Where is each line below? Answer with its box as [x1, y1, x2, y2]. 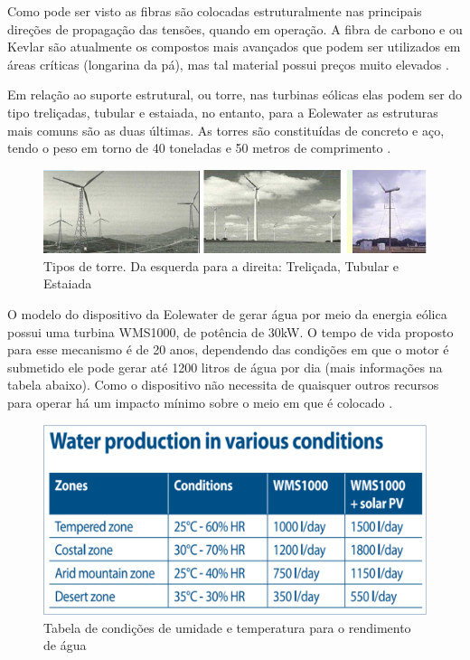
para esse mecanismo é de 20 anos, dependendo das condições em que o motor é [7, 340, 449, 359]
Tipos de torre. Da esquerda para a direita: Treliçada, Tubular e [43, 256, 399, 275]
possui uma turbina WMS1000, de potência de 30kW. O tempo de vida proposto [7, 322, 454, 341]
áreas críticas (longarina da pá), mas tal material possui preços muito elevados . [7, 54, 449, 73]
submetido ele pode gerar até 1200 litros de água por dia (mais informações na [7, 357, 443, 376]
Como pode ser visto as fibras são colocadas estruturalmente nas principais [7, 2, 422, 20]
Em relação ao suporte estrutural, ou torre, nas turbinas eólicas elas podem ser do [7, 85, 463, 104]
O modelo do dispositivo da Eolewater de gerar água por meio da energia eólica [7, 305, 447, 324]
